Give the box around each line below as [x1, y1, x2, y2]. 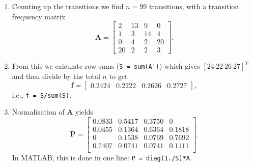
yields [75, 106, 93, 117]
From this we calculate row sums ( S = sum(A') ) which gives [12, 61, 200, 71]
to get [109, 70, 128, 81]
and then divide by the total [12, 70, 100, 81]
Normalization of [12, 106, 65, 117]
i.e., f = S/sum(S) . [12, 89, 72, 100]
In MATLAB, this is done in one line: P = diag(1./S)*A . [12, 152, 192, 162]
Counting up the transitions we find [12, 1, 124, 11]
